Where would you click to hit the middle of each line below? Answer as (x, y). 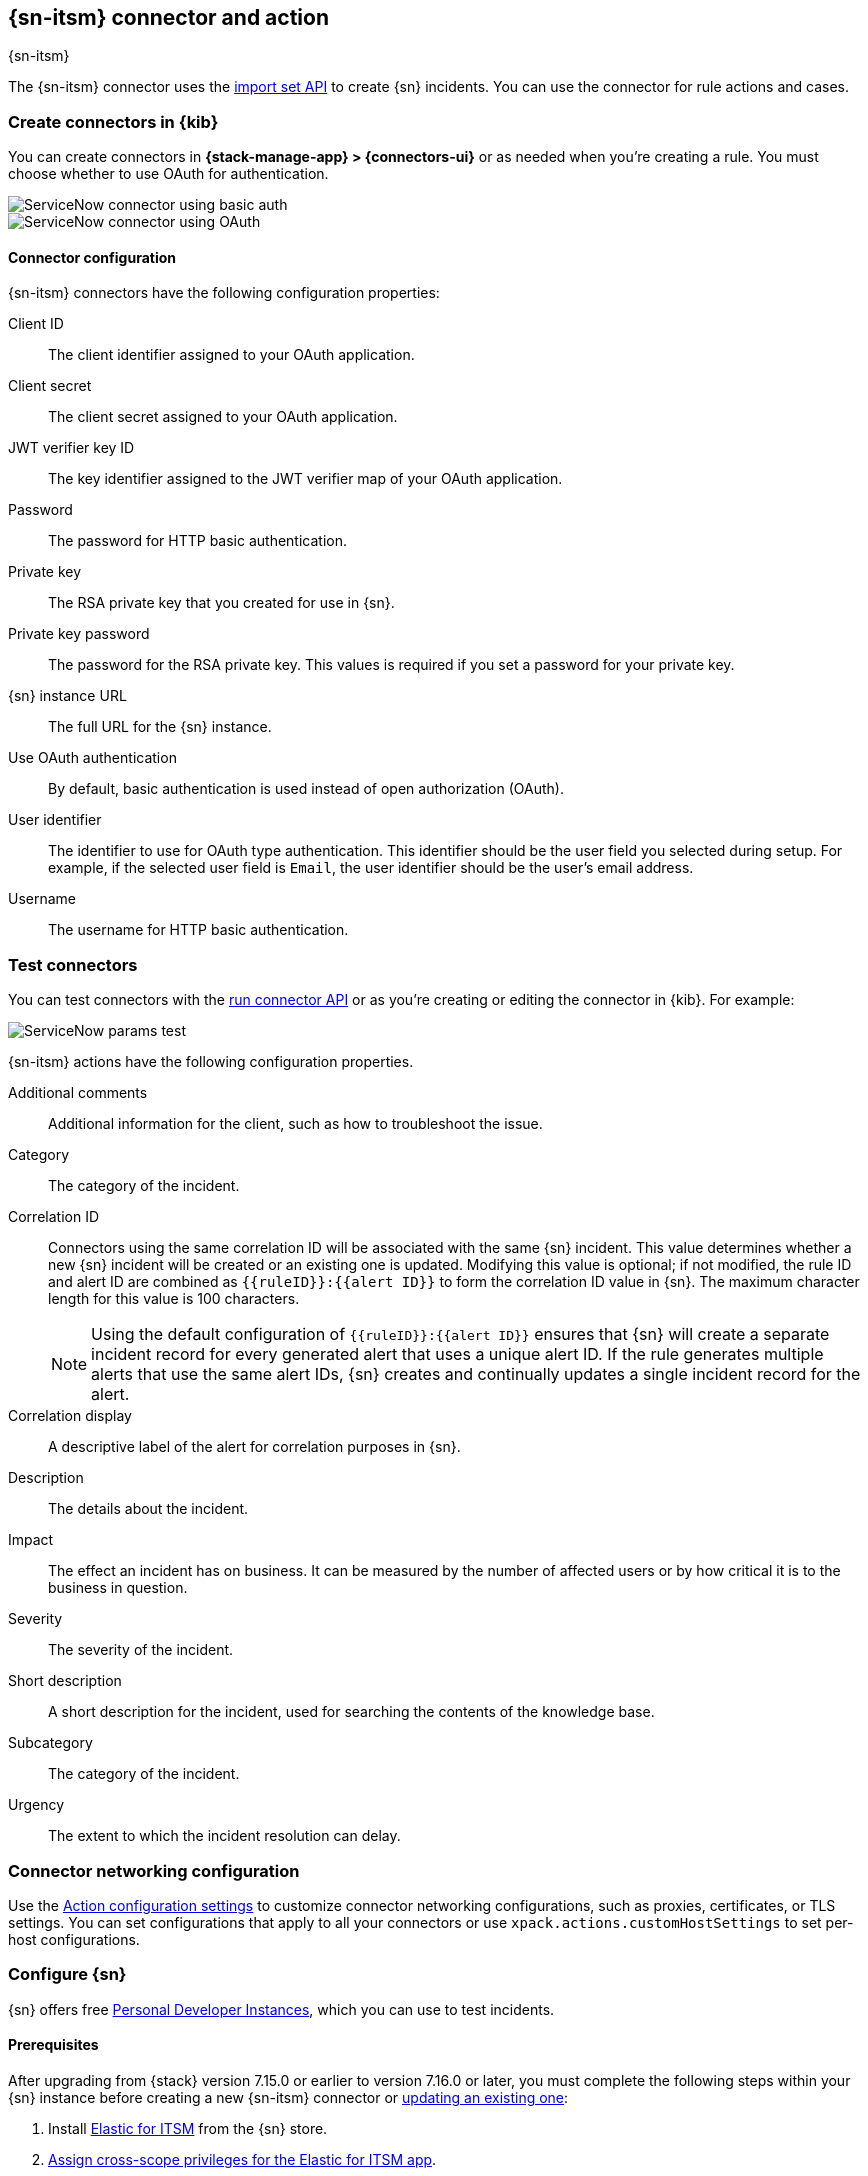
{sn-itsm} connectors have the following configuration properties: (224, 293)
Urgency (36, 1805)
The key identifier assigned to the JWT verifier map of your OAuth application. (305, 479)
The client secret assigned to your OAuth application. (223, 417)
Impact (31, 1540)
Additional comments (78, 1093)
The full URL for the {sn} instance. (160, 727)
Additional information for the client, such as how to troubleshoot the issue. (295, 1124)
